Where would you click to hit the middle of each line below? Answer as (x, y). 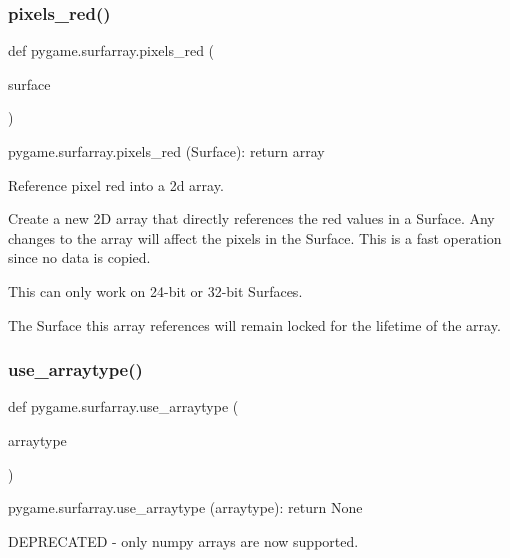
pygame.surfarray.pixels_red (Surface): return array (166, 151)
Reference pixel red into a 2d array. (116, 184)
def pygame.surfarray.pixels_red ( (111, 50)
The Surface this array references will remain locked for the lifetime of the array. (254, 324)
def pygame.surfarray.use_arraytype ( (123, 406)
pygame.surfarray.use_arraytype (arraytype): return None (185, 507)
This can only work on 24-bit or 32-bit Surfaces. (155, 290)
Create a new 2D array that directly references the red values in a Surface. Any (251, 218)
